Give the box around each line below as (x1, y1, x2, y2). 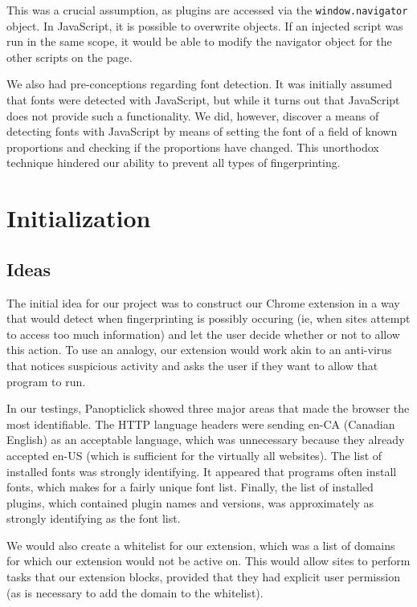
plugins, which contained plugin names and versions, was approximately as (6, 494, 374, 511)
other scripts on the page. (6, 48, 133, 65)
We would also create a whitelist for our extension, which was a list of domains (6, 536, 395, 553)
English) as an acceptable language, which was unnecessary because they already (6, 431, 405, 448)
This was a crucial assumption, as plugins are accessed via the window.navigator (6, 2, 408, 18)
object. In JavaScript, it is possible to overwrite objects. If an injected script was (6, 17, 403, 34)
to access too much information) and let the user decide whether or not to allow (6, 325, 400, 342)
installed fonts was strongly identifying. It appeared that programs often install (6, 462, 397, 479)
